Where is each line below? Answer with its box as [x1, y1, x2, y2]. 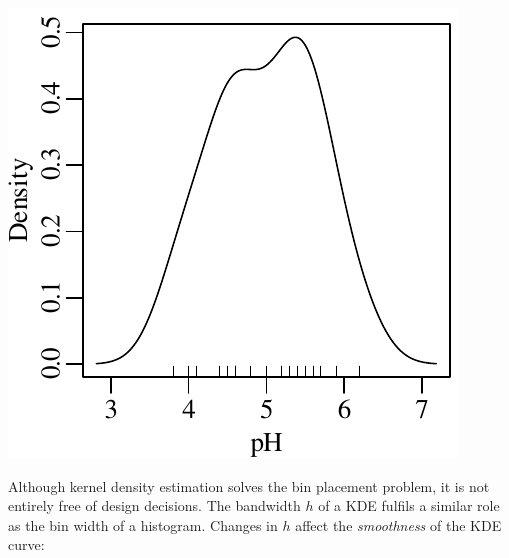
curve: [8, 534, 45, 555]
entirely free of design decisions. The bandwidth [8, 495, 301, 516]
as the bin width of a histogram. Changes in [8, 514, 278, 535]
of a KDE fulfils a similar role [318, 495, 500, 516]
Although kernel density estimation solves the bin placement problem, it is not [8, 475, 490, 496]
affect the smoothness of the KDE [295, 514, 502, 535]
